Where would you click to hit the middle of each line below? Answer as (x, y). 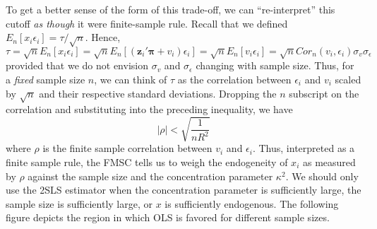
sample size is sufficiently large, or (79, 203)
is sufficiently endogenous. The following (252, 203)
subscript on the (324, 93)
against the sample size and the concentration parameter (150, 176)
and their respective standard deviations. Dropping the (158, 93)
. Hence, (103, 37)
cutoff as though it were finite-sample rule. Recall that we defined (147, 23)
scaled (348, 79)
